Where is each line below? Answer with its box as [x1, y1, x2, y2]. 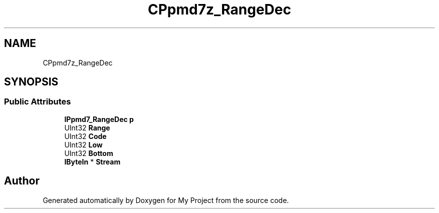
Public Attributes [4, 96, 71, 107]
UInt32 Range [64, 123, 110, 132]
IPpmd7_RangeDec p [64, 114, 134, 123]
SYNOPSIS [4, 75, 59, 88]
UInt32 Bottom [64, 148, 113, 157]
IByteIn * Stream [64, 157, 121, 166]
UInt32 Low [64, 140, 103, 149]
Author [4, 174, 40, 187]
